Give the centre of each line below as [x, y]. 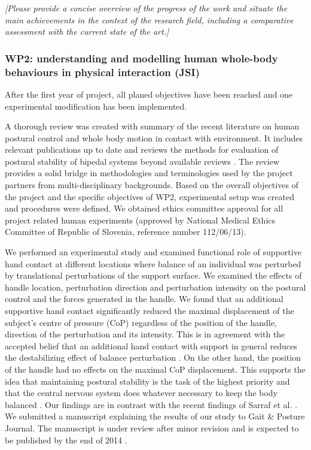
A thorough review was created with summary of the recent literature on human [152, 126]
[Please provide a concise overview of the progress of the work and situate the [146, 8]
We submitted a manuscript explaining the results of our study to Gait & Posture [155, 416]
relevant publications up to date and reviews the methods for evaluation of [142, 150]
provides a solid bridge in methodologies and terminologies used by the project [149, 173]
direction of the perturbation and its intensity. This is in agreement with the [145, 334]
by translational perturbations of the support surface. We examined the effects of [153, 275]
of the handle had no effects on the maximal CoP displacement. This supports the [155, 369]
